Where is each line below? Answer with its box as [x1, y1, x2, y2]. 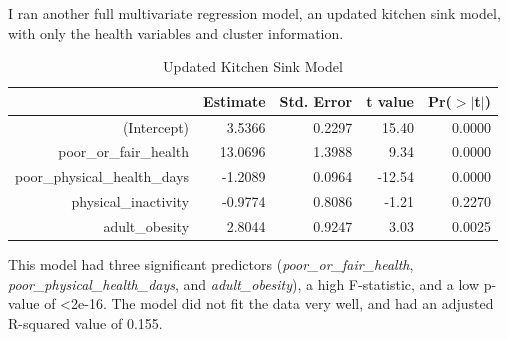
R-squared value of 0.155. [8, 312, 163, 333]
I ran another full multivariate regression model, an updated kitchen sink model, [8, 3, 501, 23]
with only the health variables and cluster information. [8, 22, 344, 43]
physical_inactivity [71, 191, 190, 212]
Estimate [203, 90, 266, 111]
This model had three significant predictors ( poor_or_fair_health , [8, 254, 414, 275]
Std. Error [279, 90, 353, 111]
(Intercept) [122, 116, 190, 137]
